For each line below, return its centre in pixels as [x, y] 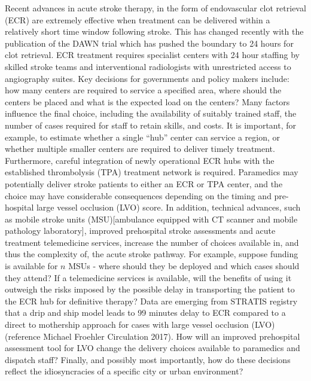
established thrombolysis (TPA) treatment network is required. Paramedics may [152, 172]
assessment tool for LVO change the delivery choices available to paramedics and [153, 348]
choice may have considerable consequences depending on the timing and [138, 195]
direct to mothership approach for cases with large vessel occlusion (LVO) [140, 324]
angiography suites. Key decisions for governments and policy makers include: [147, 78]
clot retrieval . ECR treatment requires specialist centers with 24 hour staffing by [152, 55]
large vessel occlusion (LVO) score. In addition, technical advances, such [168, 207]
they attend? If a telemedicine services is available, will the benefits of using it [148, 277]
